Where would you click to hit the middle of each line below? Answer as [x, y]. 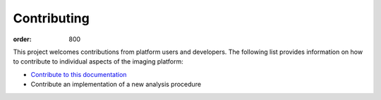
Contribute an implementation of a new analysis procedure [116, 85]
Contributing [51, 18]
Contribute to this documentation [79, 74]
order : [22, 39]
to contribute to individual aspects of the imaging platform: [98, 62]
